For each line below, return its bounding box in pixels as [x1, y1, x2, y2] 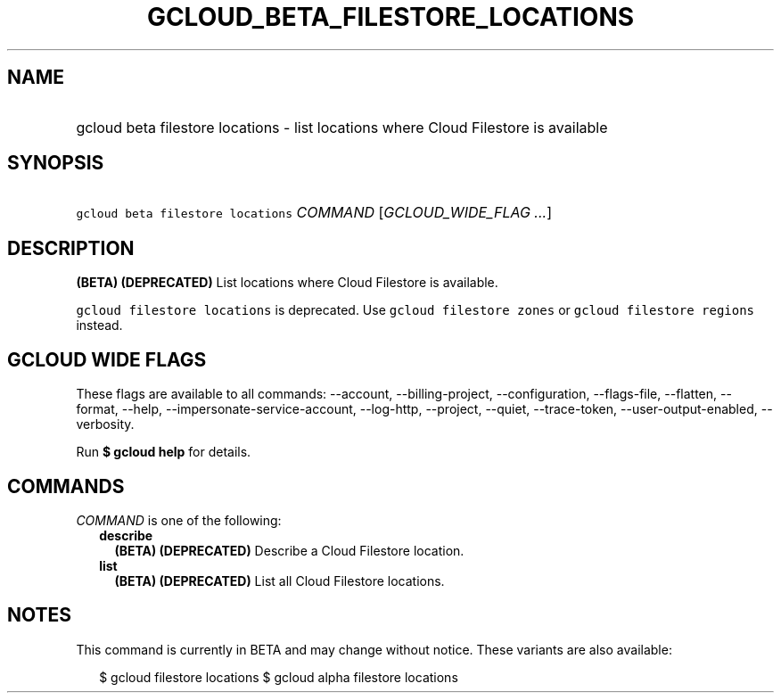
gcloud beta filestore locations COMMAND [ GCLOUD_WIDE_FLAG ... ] [76, 203, 552, 222]
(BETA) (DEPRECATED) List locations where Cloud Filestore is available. [76, 275, 498, 291]
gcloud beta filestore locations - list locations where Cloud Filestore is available [76, 118, 608, 136]
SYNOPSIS [7, 152, 104, 175]
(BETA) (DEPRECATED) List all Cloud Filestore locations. [114, 572, 445, 589]
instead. [76, 317, 123, 334]
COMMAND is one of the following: [76, 512, 282, 528]
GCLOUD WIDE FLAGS [7, 348, 207, 371]
